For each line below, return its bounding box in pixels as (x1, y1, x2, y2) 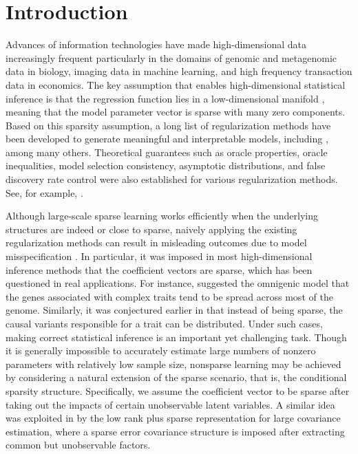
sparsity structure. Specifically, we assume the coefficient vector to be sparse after (6, 383, 350, 398)
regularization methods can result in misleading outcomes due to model (6, 235, 307, 250)
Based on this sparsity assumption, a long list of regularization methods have (6, 118, 331, 132)
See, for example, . (6, 185, 83, 199)
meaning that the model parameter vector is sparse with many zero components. (6, 105, 346, 119)
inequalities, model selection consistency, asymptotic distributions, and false (6, 158, 326, 173)
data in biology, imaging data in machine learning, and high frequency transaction (6, 64, 352, 78)
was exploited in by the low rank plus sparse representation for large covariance (6, 411, 341, 425)
